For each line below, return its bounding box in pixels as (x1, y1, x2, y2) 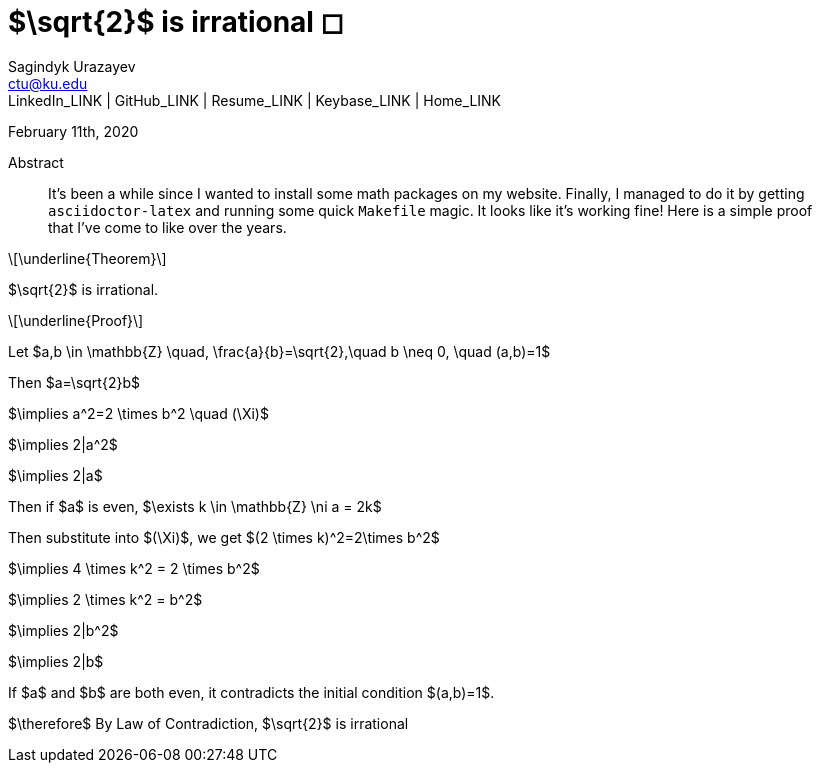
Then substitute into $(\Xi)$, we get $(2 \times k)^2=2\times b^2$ (8, 528, 440, 546)
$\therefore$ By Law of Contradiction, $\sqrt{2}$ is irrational (8, 714, 409, 732)
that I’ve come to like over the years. (48, 218, 287, 236)
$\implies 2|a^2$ (8, 435, 118, 453)
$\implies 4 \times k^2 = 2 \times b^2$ (8, 559, 260, 577)
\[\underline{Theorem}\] (8, 249, 167, 267)
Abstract (8, 153, 64, 171)
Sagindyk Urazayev (8, 57, 136, 75)
